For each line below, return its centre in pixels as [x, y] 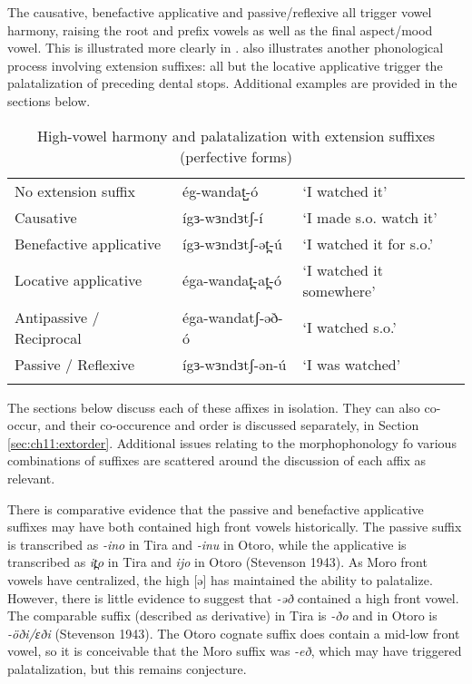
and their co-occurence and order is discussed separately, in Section [232, 425]
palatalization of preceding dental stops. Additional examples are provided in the [232, 83]
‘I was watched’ [352, 364]
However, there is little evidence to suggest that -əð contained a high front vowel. [233, 597]
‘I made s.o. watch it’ [370, 217]
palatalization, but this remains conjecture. [127, 668]
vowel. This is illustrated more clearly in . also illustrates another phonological [226, 48]
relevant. [31, 478]
